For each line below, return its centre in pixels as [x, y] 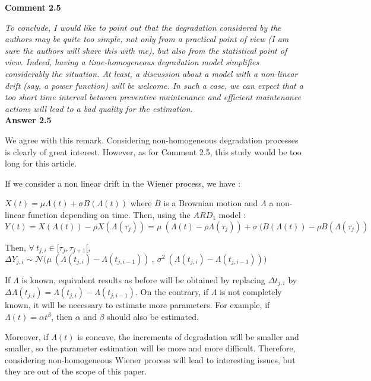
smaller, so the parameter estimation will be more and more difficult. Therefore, [150, 348]
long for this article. [41, 163]
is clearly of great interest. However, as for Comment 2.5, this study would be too [153, 151]
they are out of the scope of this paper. [76, 371]
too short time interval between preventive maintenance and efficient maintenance [153, 97]
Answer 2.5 [28, 120]
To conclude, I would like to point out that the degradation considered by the [143, 27]
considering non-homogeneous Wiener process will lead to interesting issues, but [150, 359]
